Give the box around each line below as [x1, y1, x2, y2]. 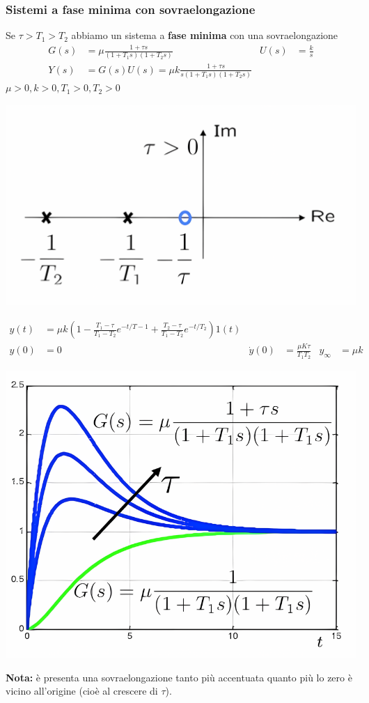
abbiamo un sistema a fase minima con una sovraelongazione [71, 28, 338, 43]
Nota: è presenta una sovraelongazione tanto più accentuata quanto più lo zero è [6, 670, 352, 684]
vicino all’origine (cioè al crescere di [6, 683, 158, 698]
